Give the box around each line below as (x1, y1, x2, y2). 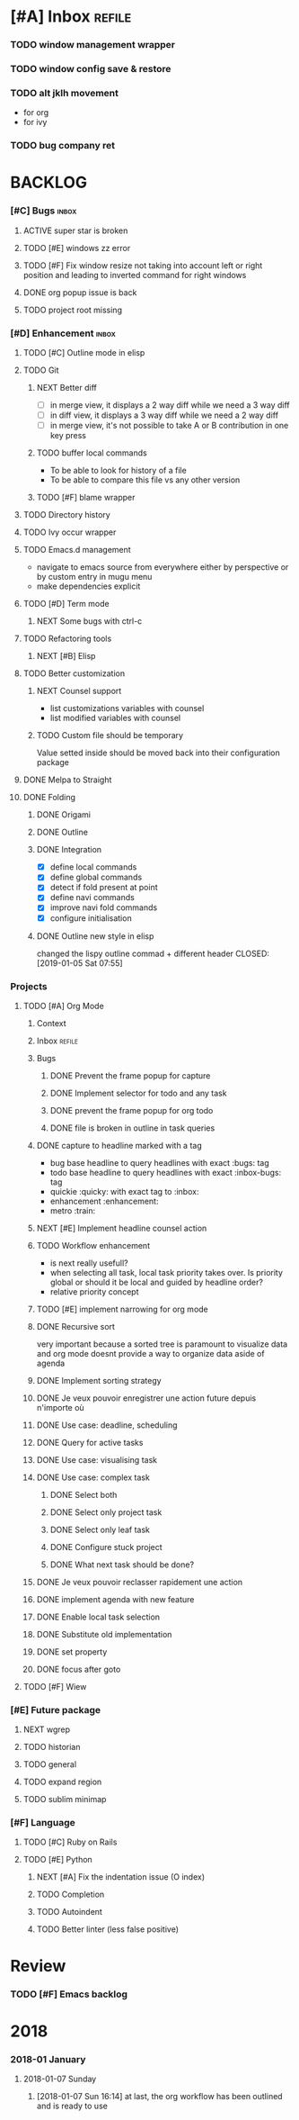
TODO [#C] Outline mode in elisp (22, 347, 145, 358)
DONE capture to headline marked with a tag (36, 1140, 203, 1150)
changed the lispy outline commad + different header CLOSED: (36, 948, 270, 959)
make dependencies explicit (36, 581, 141, 591)
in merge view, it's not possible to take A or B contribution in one (49, 420, 289, 431)
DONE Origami (36, 809, 91, 820)
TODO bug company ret (10, 140, 116, 152)
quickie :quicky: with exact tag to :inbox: (49, 1186, 199, 1196)
